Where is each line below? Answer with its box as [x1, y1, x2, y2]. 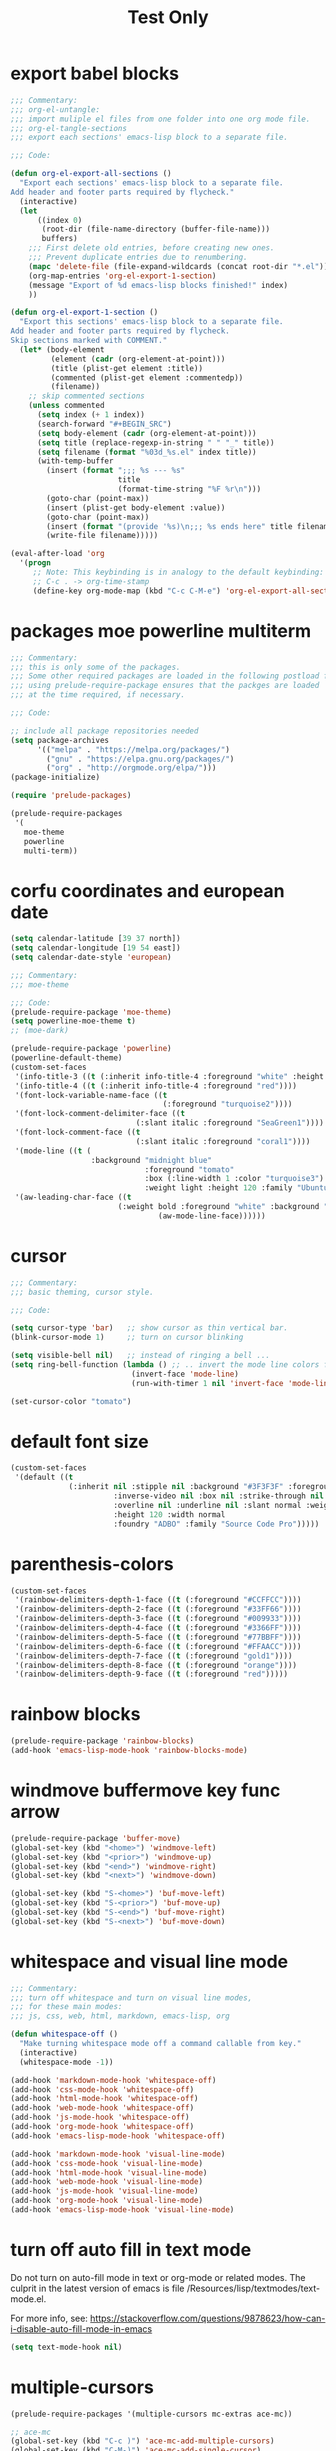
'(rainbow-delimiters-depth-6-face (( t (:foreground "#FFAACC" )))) [14, 1641, 302, 1651]
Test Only [127, 6, 209, 29]
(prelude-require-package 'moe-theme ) [10, 1007, 172, 1017]
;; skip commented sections [28, 391, 145, 401]
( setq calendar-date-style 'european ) [10, 952, 172, 963]
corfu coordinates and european [10, 879, 285, 902]
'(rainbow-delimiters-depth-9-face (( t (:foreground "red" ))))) [14, 1669, 288, 1680]
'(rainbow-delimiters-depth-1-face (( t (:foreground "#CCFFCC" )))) [14, 1595, 302, 1605]
